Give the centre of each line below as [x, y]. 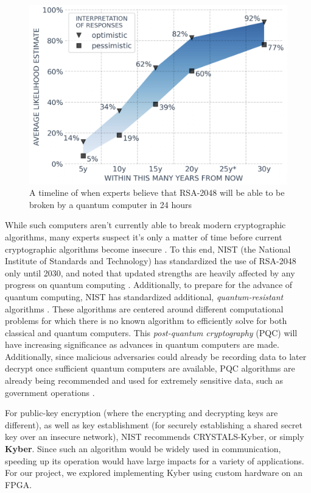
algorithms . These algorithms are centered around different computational [144, 308]
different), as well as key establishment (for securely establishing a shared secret [154, 424]
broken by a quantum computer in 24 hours [110, 204]
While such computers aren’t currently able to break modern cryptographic [145, 225]
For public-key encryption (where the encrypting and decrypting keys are [142, 413]
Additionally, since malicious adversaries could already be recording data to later [156, 356]
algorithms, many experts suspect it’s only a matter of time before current [144, 236]
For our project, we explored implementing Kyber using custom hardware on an [154, 473]
